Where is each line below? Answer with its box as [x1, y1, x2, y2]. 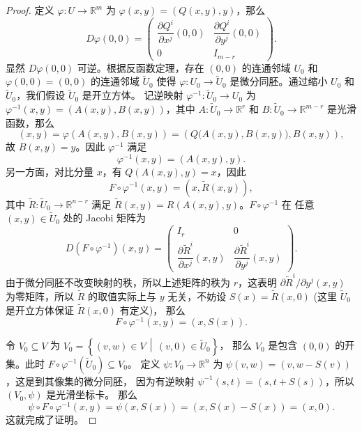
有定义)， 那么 [119, 302, 186, 317]
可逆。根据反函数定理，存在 [77, 60, 204, 75]
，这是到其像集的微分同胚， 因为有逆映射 [6, 373, 195, 388]
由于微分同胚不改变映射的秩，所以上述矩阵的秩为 [6, 275, 230, 290]
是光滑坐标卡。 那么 [46, 387, 138, 402]
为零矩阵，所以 [6, 288, 74, 303]
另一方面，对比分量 [6, 164, 93, 178]
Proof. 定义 [6, 3, 54, 17]
